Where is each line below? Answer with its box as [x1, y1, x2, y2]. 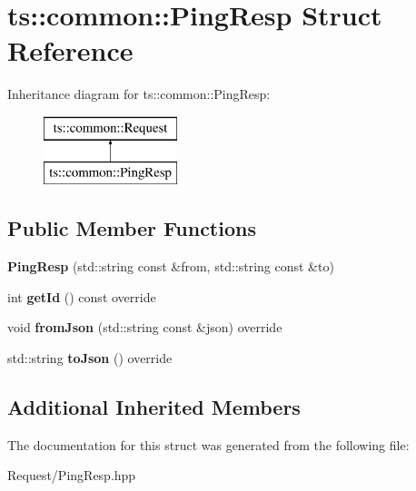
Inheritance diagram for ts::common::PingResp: [7, 84, 271, 103]
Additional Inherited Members [7, 393, 301, 421]
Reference [7, 32, 134, 69]
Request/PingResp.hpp [7, 466, 136, 485]
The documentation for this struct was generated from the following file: [7, 435, 410, 454]
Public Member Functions [7, 214, 256, 242]
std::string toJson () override [7, 349, 173, 368]
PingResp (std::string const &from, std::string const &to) [7, 257, 334, 276]
